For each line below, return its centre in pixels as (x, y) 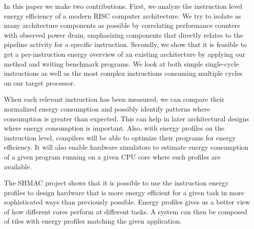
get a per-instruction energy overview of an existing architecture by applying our (125, 54)
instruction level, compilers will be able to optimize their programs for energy (120, 137)
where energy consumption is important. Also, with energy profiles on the (114, 128)
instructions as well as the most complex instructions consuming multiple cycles (123, 73)
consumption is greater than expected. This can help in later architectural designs (127, 118)
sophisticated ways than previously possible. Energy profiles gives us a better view (127, 202)
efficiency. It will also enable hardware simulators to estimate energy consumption (126, 147)
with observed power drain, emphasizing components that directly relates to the (124, 34)
